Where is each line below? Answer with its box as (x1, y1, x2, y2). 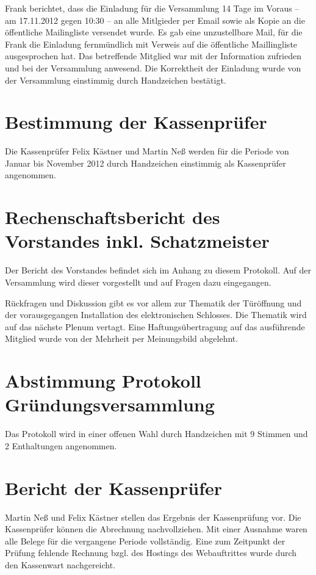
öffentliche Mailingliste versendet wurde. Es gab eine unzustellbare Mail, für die (5, 26, 303, 38)
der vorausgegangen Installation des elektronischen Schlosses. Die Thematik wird (5, 308, 307, 321)
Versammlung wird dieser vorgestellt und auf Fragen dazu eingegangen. (5, 275, 271, 288)
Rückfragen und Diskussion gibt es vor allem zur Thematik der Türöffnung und (5, 296, 302, 309)
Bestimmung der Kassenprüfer (5, 109, 267, 134)
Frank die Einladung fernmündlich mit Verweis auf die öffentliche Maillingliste (5, 37, 298, 50)
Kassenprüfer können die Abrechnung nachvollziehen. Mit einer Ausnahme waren (5, 523, 307, 535)
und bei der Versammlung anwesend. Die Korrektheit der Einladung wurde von (5, 61, 301, 74)
